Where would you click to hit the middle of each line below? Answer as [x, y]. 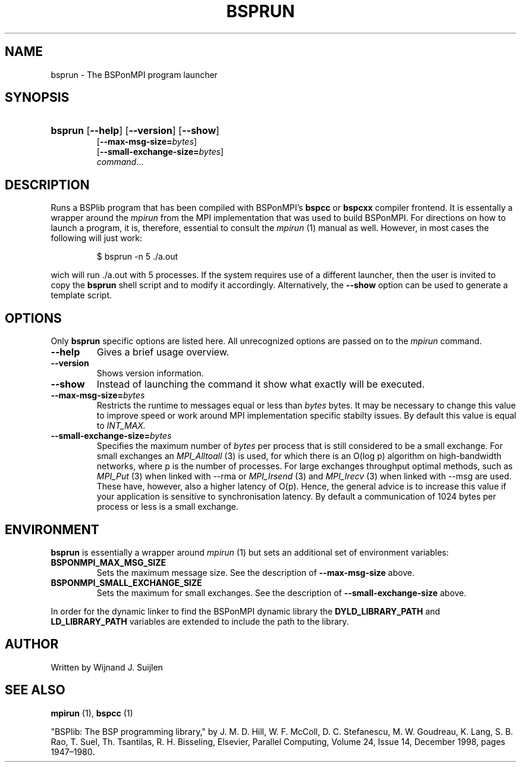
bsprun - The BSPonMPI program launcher [134, 74]
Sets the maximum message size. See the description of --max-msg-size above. [255, 572]
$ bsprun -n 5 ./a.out [137, 257]
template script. [81, 295]
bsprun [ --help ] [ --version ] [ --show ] [135, 131]
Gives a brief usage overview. [163, 352]
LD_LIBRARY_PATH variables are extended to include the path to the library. [200, 621]
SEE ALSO [35, 690]
